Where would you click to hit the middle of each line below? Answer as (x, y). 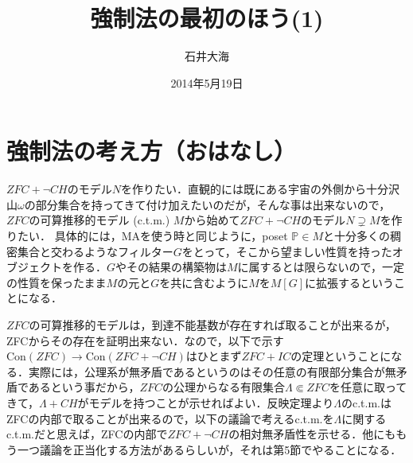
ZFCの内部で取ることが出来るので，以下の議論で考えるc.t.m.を (170, 418)
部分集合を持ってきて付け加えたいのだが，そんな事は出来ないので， (213, 204)
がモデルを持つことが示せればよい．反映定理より (206, 402)
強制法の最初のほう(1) (207, 18)
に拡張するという (350, 282)
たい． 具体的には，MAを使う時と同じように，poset (152, 236)
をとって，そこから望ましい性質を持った (287, 251)
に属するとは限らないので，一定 (321, 267)
